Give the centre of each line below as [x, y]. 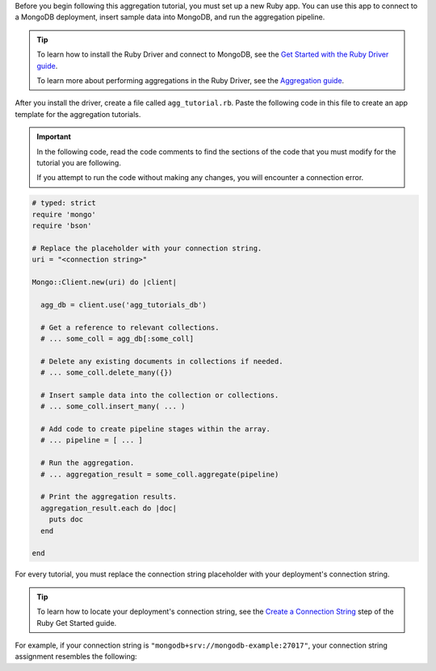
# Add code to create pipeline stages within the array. [155, 429]
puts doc [66, 520]
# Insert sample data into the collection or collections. [160, 395]
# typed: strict [64, 203]
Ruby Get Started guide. [77, 623]
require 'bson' [62, 226]
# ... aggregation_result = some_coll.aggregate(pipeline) [160, 474]
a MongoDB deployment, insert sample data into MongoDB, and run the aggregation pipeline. [170, 17]
